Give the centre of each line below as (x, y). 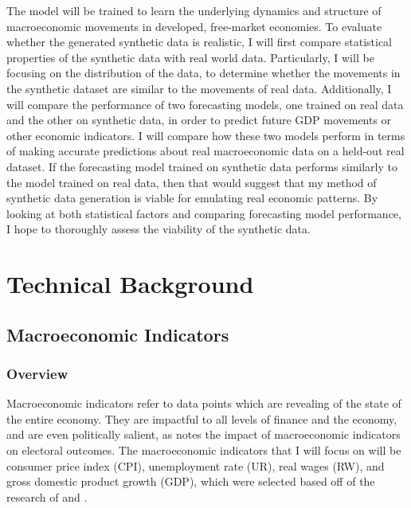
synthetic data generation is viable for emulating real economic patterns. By (192, 198)
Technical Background (130, 284)
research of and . (47, 496)
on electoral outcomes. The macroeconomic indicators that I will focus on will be (204, 450)
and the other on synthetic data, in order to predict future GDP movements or (199, 120)
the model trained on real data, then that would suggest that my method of (192, 182)
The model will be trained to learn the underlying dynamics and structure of (194, 10)
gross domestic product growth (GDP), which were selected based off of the (191, 481)
